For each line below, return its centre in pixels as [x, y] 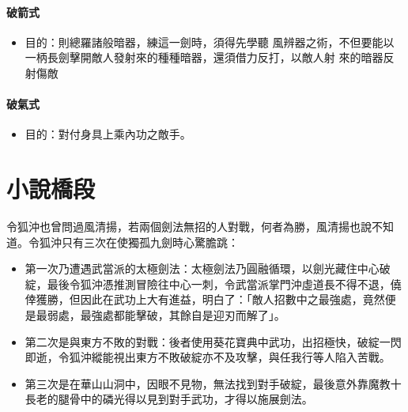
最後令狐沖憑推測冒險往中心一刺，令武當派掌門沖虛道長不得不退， [219, 283]
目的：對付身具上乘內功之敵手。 [108, 134]
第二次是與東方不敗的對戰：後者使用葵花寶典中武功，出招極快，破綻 [202, 341]
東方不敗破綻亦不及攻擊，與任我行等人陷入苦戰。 [263, 357]
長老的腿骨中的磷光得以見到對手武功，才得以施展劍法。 [169, 399]
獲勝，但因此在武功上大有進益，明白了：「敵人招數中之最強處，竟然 [210, 299]
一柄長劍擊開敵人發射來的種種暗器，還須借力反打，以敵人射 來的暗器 [204, 57]
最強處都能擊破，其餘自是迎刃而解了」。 [183, 315]
